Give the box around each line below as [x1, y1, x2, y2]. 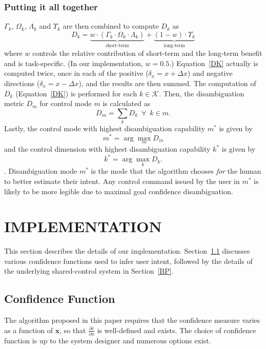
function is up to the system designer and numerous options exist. [4, 335, 211, 346]
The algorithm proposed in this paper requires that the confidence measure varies [4, 315, 260, 325]
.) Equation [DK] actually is [169, 57, 258, 68]
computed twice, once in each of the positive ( [4, 68, 149, 78]
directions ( [4, 78, 40, 89]
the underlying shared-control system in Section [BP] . [4, 265, 174, 276]
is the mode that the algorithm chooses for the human [91, 166, 261, 176]
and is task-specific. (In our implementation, [4, 57, 143, 68]
